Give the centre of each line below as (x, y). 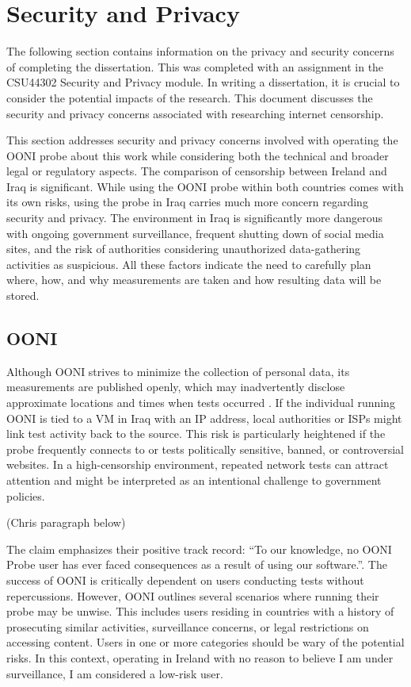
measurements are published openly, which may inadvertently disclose (176, 387)
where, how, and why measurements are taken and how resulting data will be (194, 280)
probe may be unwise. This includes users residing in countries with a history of (200, 611)
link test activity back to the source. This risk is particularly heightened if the (196, 434)
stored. (23, 296)
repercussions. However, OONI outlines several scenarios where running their (193, 595)
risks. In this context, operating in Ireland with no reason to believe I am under (200, 657)
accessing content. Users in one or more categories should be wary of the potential (205, 642)
